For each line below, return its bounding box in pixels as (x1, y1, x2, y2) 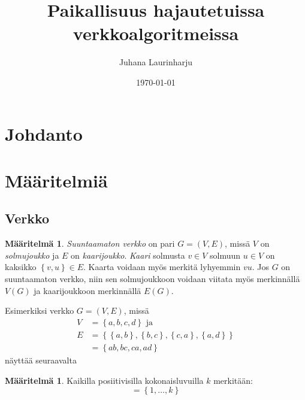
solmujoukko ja (5, 249, 59, 261)
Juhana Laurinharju (119, 56, 193, 68)
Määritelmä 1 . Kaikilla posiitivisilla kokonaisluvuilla (5, 374, 204, 386)
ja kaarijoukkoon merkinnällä (34, 284, 141, 296)
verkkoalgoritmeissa (73, 21, 239, 46)
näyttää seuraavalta (5, 353, 77, 366)
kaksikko (5, 260, 37, 273)
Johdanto (5, 121, 83, 146)
